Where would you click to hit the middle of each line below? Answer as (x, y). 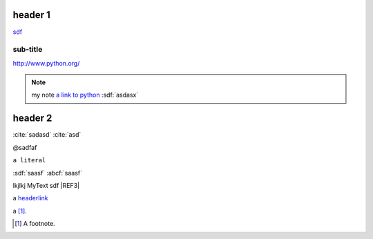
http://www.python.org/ (46, 63)
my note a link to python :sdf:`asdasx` (85, 95)
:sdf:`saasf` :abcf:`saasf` (48, 173)
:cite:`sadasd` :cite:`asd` (47, 135)
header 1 (32, 15)
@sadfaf (25, 147)
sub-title (28, 50)
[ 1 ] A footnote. (35, 224)
